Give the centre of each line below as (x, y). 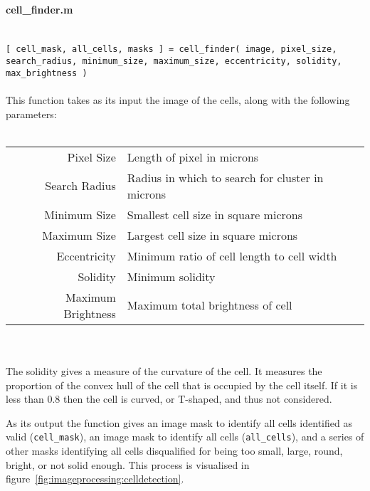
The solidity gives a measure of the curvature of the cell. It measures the (164, 370)
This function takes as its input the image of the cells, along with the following (178, 99)
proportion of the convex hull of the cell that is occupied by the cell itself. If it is (182, 385)
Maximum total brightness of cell (210, 305)
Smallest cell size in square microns (215, 214)
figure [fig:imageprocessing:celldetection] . (95, 479)
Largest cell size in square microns (212, 235)
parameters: (31, 113)
